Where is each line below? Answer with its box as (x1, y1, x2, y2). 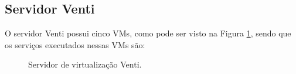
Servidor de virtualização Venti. (28, 58, 142, 70)
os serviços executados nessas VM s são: (5, 38, 145, 51)
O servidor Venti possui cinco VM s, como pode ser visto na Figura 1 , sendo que (5, 27, 291, 39)
